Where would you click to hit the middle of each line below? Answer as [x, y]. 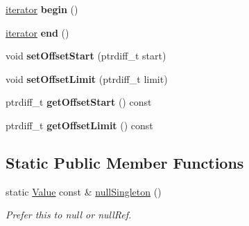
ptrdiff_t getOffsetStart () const [79, 102]
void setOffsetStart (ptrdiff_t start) [86, 56]
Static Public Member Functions [125, 162]
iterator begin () [42, 9]
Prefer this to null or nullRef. [69, 215]
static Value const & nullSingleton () [84, 191]
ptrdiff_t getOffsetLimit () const [79, 125]
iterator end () [37, 32]
